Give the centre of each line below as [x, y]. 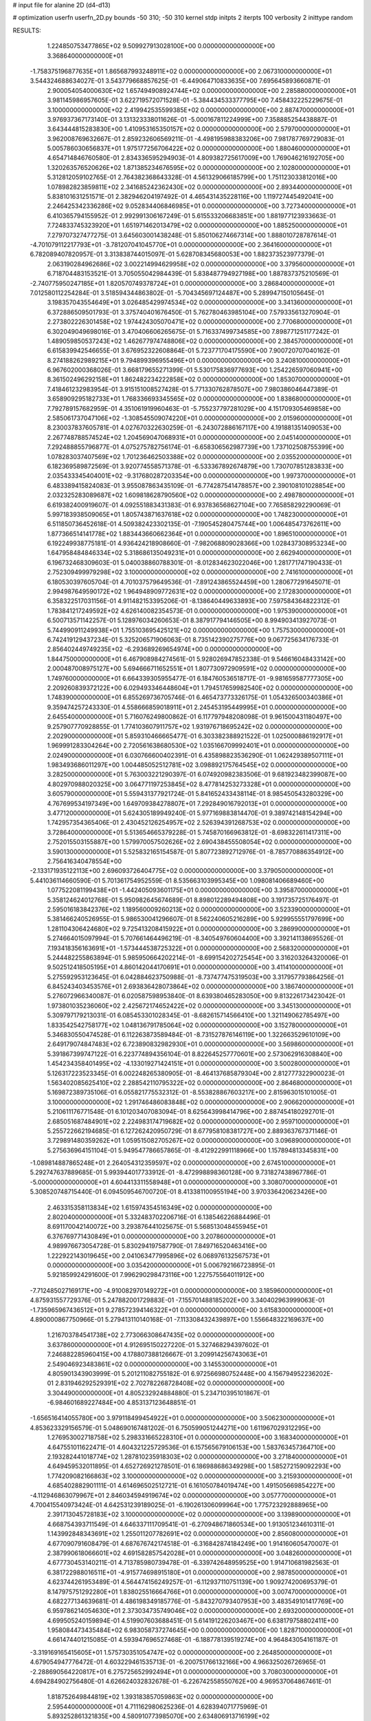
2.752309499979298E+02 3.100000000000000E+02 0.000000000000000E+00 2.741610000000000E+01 [200, 572]
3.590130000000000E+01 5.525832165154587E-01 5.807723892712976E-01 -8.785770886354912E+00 [195, 852]
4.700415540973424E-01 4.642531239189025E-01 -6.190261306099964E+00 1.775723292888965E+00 [179, 1505]
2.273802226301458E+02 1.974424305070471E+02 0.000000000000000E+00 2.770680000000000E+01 [200, 322]
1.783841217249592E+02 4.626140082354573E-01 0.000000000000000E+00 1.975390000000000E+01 [197, 611]
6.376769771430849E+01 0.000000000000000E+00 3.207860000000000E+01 [161, 1236]
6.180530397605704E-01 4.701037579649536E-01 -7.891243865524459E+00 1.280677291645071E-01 [194, 582]
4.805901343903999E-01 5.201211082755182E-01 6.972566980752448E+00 [157, 1373]
